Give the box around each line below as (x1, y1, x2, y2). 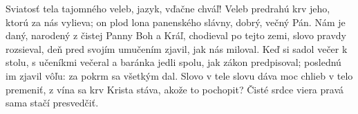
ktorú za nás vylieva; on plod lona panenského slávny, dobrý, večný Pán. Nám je (6, 14, 346, 29)
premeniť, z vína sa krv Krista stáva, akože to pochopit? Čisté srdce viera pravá (6, 82, 344, 96)
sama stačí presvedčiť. (6, 95, 99, 110)
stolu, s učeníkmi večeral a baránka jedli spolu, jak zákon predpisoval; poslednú (6, 55, 341, 69)
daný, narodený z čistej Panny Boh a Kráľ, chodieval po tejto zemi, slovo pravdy (6, 28, 347, 43)
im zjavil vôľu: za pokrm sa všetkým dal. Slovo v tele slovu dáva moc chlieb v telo (6, 68, 353, 82)
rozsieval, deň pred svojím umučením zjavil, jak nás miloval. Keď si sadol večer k (6, 41, 348, 56)
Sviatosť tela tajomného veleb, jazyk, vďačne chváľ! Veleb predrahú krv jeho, (6, 1, 330, 15)
